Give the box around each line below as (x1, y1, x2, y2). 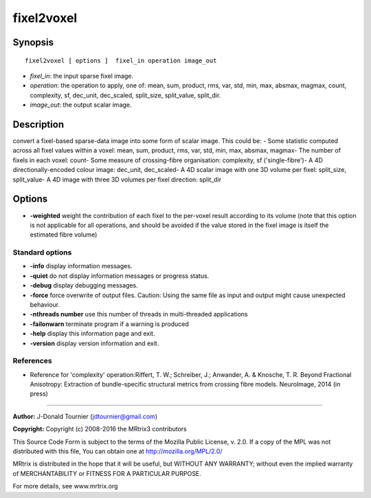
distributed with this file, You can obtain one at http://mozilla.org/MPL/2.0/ (12, 447, 223, 455)
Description (12, 118, 65, 130)
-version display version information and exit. (30, 339, 159, 347)
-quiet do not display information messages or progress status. (30, 272, 210, 280)
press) (30, 389, 48, 398)
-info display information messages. (30, 262, 133, 270)
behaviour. (30, 300, 60, 309)
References (12, 356, 52, 366)
